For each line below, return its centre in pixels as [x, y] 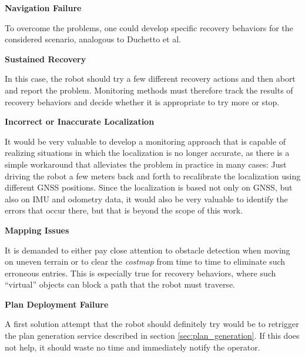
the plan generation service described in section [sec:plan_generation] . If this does [152, 336]
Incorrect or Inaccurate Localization [80, 121]
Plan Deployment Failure [57, 304]
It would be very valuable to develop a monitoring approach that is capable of [145, 141]
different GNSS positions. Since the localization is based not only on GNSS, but [149, 187]
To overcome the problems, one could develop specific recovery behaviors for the [149, 27]
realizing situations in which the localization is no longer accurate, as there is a [147, 153]
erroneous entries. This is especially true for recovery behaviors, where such [140, 273]
